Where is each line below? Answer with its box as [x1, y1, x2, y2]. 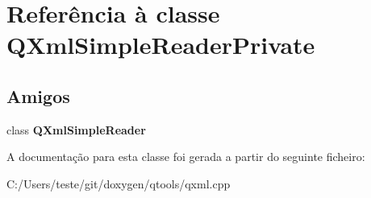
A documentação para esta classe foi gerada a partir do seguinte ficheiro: [6, 148, 365, 165]
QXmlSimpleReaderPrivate [6, 28, 315, 61]
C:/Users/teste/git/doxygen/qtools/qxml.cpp [6, 175, 231, 192]
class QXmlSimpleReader [6, 121, 146, 138]
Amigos [6, 83, 70, 108]
